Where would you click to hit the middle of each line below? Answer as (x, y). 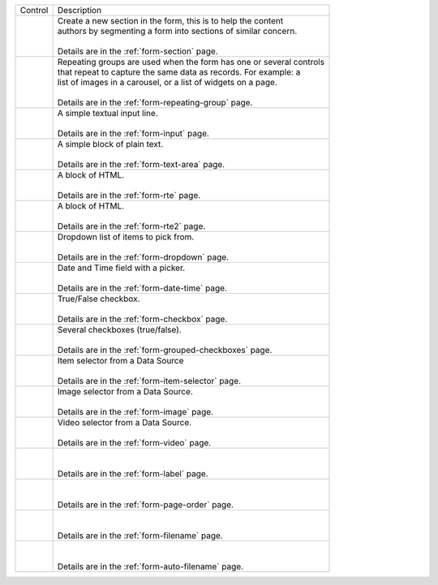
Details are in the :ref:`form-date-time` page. (142, 288)
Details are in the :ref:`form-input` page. (133, 133)
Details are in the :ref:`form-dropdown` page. (143, 257)
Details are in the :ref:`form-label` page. (133, 473)
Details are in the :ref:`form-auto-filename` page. (150, 566)
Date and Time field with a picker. (121, 268)
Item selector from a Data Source (120, 361)
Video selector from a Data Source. (125, 422)
